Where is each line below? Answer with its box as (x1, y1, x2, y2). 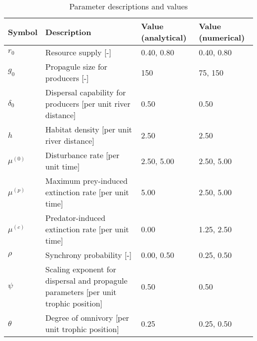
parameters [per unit (45, 286, 117, 298)
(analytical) (141, 32, 187, 43)
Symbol (8, 26, 38, 38)
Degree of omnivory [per (45, 312, 129, 323)
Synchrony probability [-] (45, 249, 132, 260)
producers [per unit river (45, 98, 130, 109)
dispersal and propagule (45, 275, 128, 286)
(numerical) (199, 32, 245, 43)
